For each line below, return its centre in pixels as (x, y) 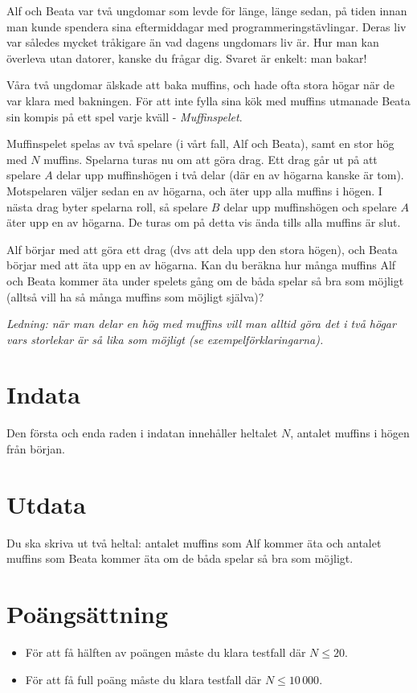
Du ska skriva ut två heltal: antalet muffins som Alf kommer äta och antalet (194, 542)
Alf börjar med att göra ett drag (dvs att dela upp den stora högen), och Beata (202, 249)
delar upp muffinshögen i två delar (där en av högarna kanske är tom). (230, 175)
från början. (36, 449)
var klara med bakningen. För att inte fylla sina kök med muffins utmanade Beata (208, 100)
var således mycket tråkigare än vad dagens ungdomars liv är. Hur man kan (193, 42)
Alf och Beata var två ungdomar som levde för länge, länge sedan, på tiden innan (207, 10)
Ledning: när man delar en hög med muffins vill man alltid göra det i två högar (201, 324)
